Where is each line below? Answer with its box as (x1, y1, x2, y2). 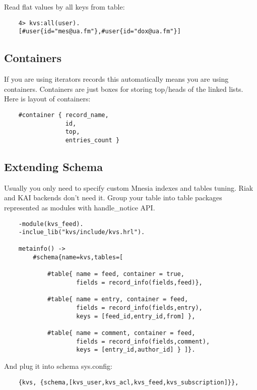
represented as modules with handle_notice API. (4, 202, 155, 212)
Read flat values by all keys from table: (4, 2, 125, 12)
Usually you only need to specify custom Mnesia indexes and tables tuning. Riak (4, 182, 253, 193)
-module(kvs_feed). (18, 220, 84, 228)
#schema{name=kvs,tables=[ (33, 254, 123, 261)
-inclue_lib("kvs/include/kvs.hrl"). (18, 229, 145, 236)
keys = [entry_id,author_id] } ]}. (76, 346, 196, 354)
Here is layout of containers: (4, 93, 91, 104)
